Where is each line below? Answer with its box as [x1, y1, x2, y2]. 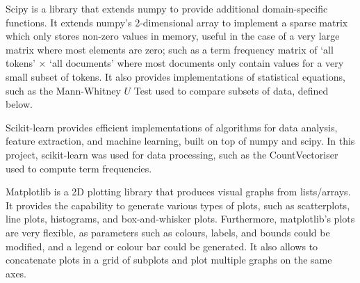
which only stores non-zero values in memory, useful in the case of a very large [6, 29, 340, 43]
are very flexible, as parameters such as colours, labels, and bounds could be [6, 225, 330, 239]
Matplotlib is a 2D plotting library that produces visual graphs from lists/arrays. [6, 184, 351, 199]
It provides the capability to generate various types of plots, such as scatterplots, [6, 197, 350, 212]
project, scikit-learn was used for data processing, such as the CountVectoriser [6, 147, 338, 161]
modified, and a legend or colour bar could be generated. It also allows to [6, 238, 318, 253]
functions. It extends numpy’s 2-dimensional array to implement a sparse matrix [6, 15, 348, 29]
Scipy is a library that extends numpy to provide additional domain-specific [6, 1, 328, 15]
